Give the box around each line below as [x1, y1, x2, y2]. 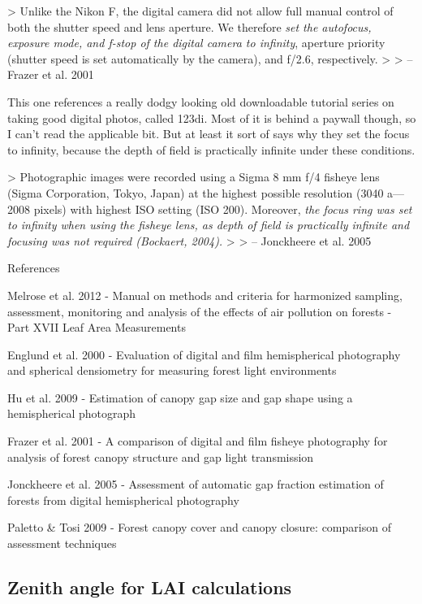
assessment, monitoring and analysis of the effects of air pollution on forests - [7, 302, 392, 319]
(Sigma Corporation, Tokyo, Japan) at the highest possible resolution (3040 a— [7, 184, 405, 201]
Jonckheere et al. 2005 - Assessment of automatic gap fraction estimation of [7, 476, 384, 493]
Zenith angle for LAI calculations [7, 575, 292, 600]
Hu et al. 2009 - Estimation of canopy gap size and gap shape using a [7, 389, 353, 406]
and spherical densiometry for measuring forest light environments [7, 362, 337, 379]
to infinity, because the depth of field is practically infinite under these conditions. [7, 141, 416, 158]
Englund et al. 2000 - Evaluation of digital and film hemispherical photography [7, 345, 401, 363]
